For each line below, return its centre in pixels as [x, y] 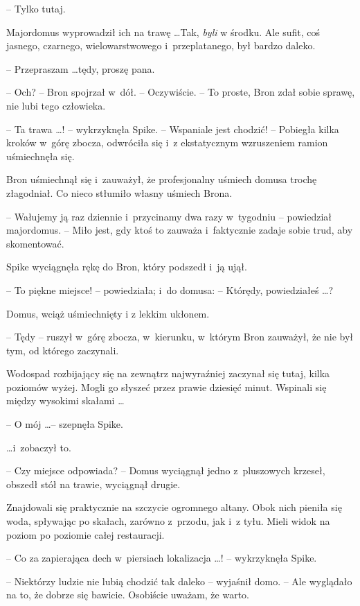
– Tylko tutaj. [36, 8]
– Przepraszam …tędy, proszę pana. [81, 68]
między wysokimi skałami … [65, 400]
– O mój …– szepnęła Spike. [65, 424]
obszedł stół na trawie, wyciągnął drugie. [93, 484]
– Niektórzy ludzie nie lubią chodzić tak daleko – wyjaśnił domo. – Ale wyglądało [179, 581]
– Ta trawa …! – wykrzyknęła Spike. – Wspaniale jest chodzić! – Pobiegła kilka [173, 129]
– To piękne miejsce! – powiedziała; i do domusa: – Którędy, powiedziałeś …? [170, 289]
